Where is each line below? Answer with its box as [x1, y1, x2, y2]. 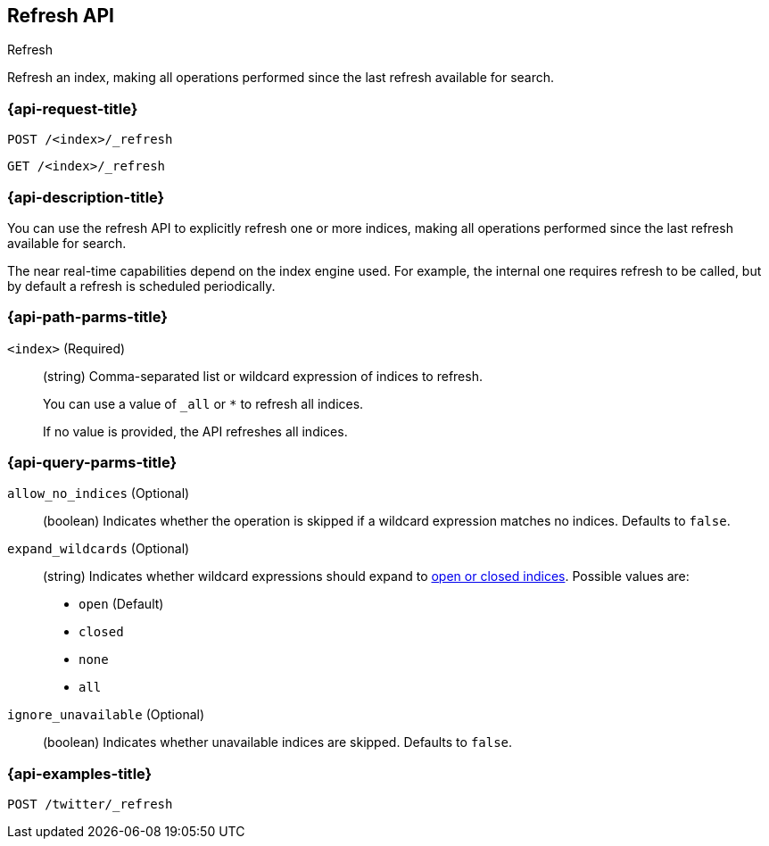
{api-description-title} [7, 187, 165, 206]
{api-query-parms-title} [7, 453, 178, 472]
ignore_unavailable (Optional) [7, 707, 205, 723]
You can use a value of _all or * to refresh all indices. [43, 395, 364, 411]
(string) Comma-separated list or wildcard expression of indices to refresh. [43, 368, 483, 384]
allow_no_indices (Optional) [7, 485, 190, 502]
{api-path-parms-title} [7, 308, 168, 327]
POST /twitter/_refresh [7, 797, 173, 812]
